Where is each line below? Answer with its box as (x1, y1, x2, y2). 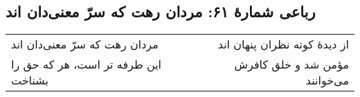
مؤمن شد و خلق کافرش (234, 56, 349, 73)
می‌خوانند (305, 72, 349, 89)
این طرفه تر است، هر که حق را (11, 56, 162, 73)
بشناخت (11, 72, 49, 89)
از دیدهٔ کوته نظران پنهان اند (217, 36, 349, 53)
